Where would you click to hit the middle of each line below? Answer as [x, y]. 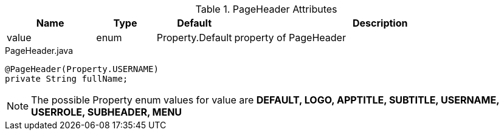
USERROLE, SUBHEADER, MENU [107, 112]
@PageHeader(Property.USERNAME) [82, 69]
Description [380, 23]
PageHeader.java [39, 51]
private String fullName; [67, 79]
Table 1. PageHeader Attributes [266, 9]
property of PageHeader [290, 38]
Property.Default [194, 38]
